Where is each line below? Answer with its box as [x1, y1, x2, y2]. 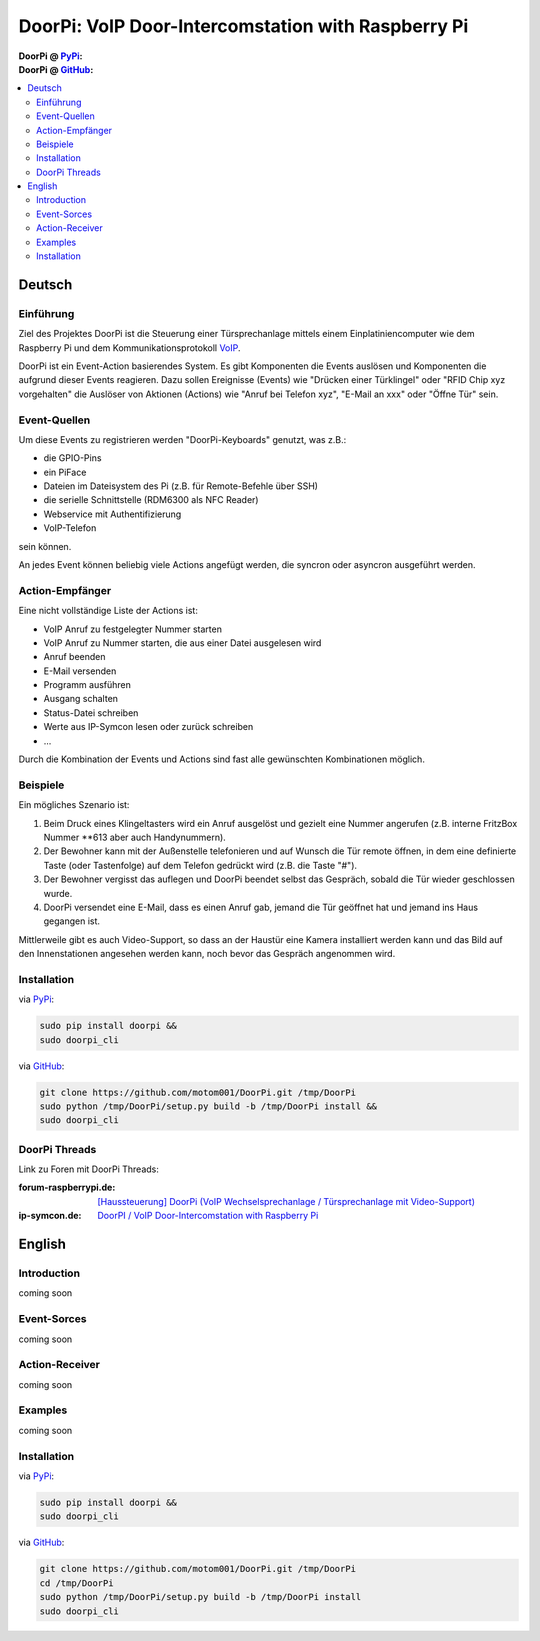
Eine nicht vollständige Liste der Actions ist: [18, 605, 199, 617]
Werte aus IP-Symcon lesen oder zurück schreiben [43, 721, 254, 733]
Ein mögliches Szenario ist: [18, 799, 130, 811]
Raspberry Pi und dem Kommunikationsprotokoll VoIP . [18, 341, 241, 354]
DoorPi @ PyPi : [18, 50, 84, 62]
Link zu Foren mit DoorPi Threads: [18, 1163, 159, 1175]
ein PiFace [43, 466, 87, 478]
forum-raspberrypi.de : [18, 1181, 116, 1194]
